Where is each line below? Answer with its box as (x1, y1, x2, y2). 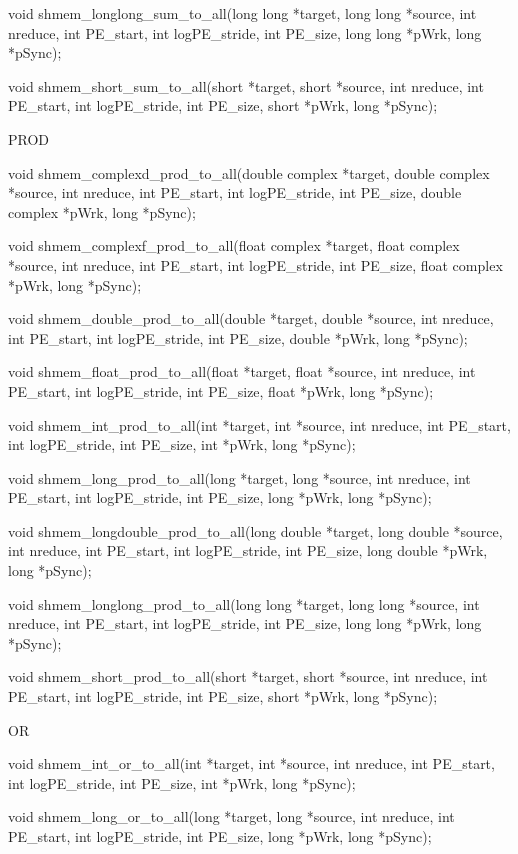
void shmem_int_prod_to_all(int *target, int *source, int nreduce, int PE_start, (8, 414, 511, 435)
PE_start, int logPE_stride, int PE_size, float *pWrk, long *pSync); (8, 380, 434, 401)
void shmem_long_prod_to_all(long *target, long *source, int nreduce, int (8, 467, 471, 488)
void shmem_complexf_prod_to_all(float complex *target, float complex (8, 235, 460, 256)
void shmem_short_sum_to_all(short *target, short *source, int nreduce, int (8, 75, 484, 96)
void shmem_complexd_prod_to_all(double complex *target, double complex (8, 162, 490, 183)
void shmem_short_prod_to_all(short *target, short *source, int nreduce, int (8, 666, 488, 687)
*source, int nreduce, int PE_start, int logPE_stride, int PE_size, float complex (8, 254, 503, 275)
